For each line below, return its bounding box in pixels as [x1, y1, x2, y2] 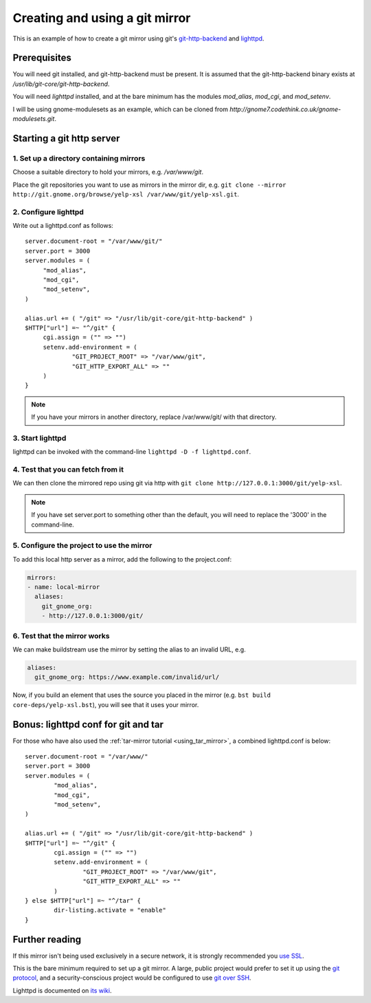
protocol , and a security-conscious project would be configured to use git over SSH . [12, 973, 251, 982]
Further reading [12, 934, 82, 945]
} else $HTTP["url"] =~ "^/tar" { [25, 897, 141, 904]
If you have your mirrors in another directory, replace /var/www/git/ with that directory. [31, 413, 277, 422]
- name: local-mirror [27, 584, 100, 591]
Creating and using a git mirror [12, 10, 191, 25]
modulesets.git [12, 115, 55, 123]
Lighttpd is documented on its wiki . [12, 986, 112, 995]
